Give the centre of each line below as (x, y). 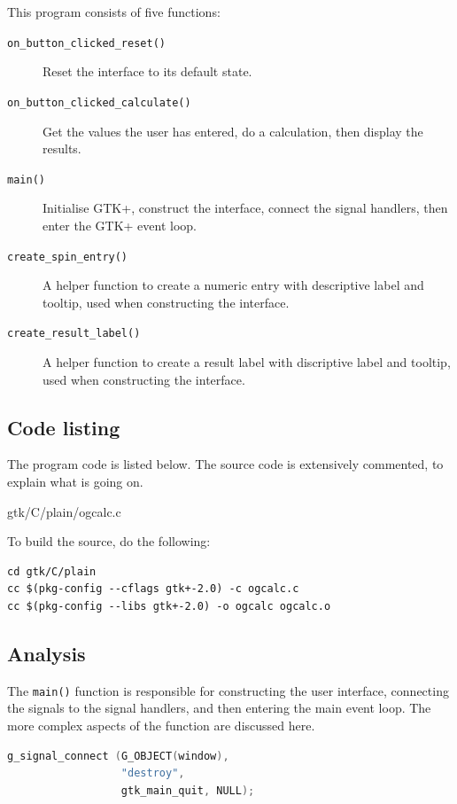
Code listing (64, 427)
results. (62, 148)
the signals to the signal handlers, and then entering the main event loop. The (219, 708)
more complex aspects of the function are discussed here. (161, 726)
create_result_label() (74, 334)
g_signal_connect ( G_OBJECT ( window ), (118, 756)
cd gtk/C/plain (52, 571)
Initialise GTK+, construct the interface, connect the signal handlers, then (245, 208)
